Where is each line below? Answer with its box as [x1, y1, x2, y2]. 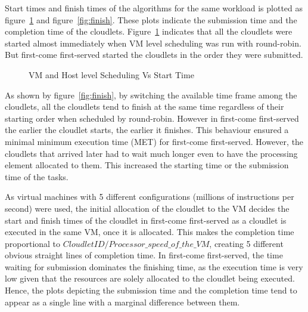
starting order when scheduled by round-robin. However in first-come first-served [5, 112, 299, 124]
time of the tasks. [5, 170, 69, 183]
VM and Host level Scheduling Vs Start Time [29, 68, 194, 81]
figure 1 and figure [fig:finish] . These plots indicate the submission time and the [5, 13, 297, 26]
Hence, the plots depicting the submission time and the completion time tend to [5, 284, 297, 296]
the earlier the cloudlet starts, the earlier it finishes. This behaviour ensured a [5, 123, 289, 136]
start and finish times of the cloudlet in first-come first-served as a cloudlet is [5, 214, 287, 226]
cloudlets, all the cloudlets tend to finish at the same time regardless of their [5, 100, 284, 113]
